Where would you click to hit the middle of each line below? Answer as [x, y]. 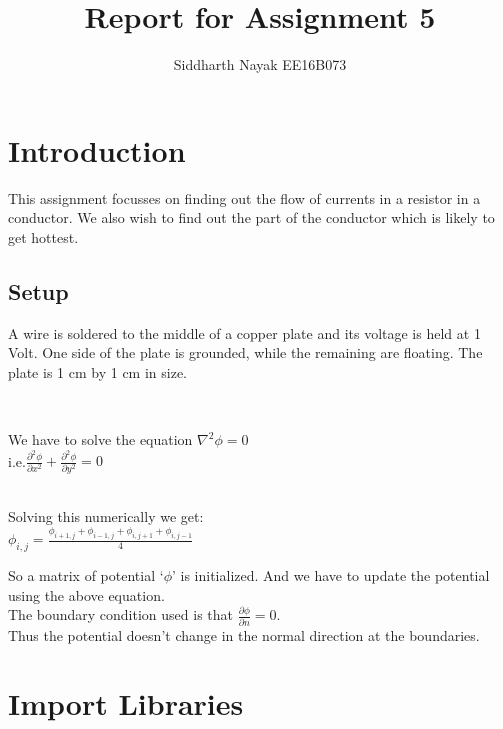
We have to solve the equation [100, 439]
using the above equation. [86, 594]
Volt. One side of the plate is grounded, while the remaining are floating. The [245, 352]
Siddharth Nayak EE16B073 [260, 64]
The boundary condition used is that [121, 614]
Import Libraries [126, 703]
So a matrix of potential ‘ [86, 575]
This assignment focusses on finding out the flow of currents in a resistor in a [244, 197]
